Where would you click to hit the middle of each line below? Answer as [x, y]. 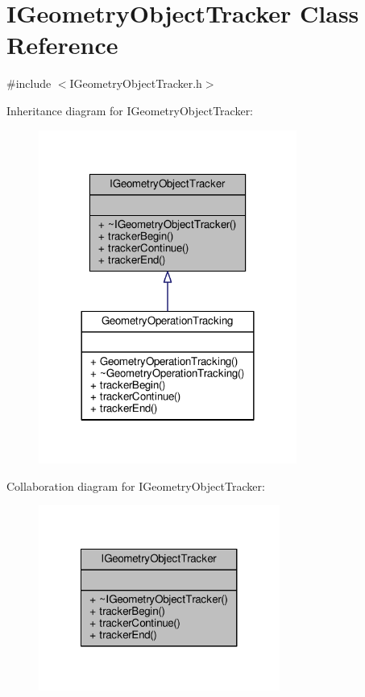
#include [29, 83]
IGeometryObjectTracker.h [136, 83]
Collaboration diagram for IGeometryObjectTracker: [136, 485]
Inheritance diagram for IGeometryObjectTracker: [130, 110]
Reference [62, 45]
